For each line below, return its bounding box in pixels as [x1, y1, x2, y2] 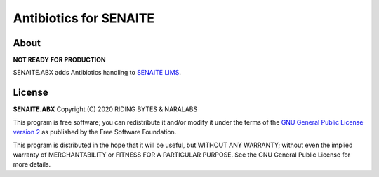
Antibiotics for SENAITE [13, 10, 155, 26]
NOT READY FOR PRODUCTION [13, 56, 106, 64]
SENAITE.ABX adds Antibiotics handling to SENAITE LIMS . [13, 69, 182, 77]
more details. [13, 160, 51, 169]
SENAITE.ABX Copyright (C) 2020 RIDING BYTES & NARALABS [13, 105, 198, 113]
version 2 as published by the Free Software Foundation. [13, 128, 177, 136]
